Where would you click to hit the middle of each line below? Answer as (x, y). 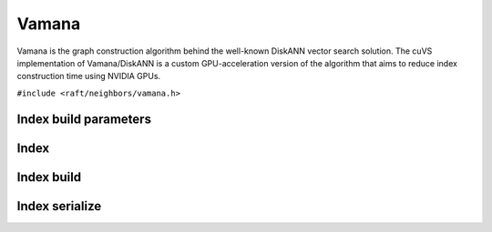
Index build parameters (84, 119)
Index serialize (59, 206)
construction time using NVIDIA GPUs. (89, 76)
